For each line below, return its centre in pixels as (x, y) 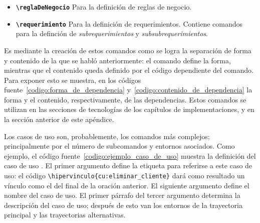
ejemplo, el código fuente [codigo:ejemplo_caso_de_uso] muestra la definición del (130, 155)
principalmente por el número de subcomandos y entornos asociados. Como (119, 146)
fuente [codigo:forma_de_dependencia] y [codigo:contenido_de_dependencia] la (128, 90)
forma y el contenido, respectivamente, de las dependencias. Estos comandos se (125, 99)
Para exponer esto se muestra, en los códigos (73, 80)
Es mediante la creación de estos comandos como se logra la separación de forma (128, 50)
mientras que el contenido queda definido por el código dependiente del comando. (129, 70)
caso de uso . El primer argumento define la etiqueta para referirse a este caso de (128, 165)
